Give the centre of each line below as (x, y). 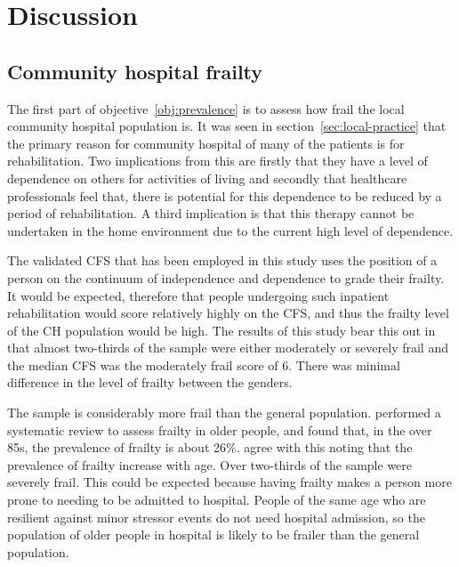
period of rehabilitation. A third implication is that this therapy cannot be (211, 213)
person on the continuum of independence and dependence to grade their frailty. (226, 277)
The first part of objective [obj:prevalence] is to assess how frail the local (206, 108)
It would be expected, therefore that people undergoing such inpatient (198, 295)
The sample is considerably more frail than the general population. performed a (224, 413)
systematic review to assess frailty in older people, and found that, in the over (220, 429)
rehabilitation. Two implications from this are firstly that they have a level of (217, 161)
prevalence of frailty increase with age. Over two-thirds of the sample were (210, 464)
